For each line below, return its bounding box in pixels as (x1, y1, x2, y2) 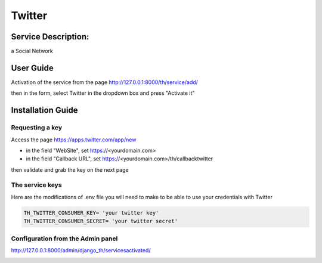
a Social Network (11, 48, 54, 55)
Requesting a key (11, 123, 63, 132)
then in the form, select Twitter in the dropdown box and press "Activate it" (11, 89, 195, 97)
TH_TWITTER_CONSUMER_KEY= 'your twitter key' (23, 209, 159, 216)
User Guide (11, 63, 54, 73)
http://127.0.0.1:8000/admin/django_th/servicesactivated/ (11, 246, 151, 253)
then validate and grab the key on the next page (11, 166, 129, 173)
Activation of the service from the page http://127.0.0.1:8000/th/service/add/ (11, 78, 198, 86)
